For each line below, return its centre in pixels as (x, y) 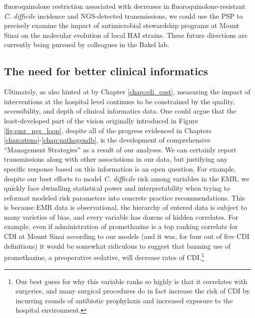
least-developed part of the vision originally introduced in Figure (101, 120)
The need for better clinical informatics (106, 71)
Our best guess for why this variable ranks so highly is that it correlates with (131, 281)
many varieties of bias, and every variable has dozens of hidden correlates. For (121, 217)
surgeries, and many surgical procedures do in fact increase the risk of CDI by (133, 291)
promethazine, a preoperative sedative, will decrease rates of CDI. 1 (104, 256)
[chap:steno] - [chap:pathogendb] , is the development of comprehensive (107, 140)
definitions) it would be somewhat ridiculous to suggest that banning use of (117, 246)
